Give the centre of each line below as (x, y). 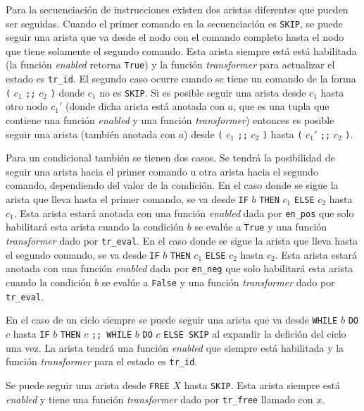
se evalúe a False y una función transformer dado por (218, 282)
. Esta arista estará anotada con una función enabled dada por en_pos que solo (184, 213)
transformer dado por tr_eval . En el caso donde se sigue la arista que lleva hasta (182, 240)
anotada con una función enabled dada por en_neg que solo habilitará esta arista (180, 268)
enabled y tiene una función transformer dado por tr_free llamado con (159, 399)
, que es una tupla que (281, 106)
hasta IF (31, 333)
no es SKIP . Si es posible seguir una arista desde (203, 92)
